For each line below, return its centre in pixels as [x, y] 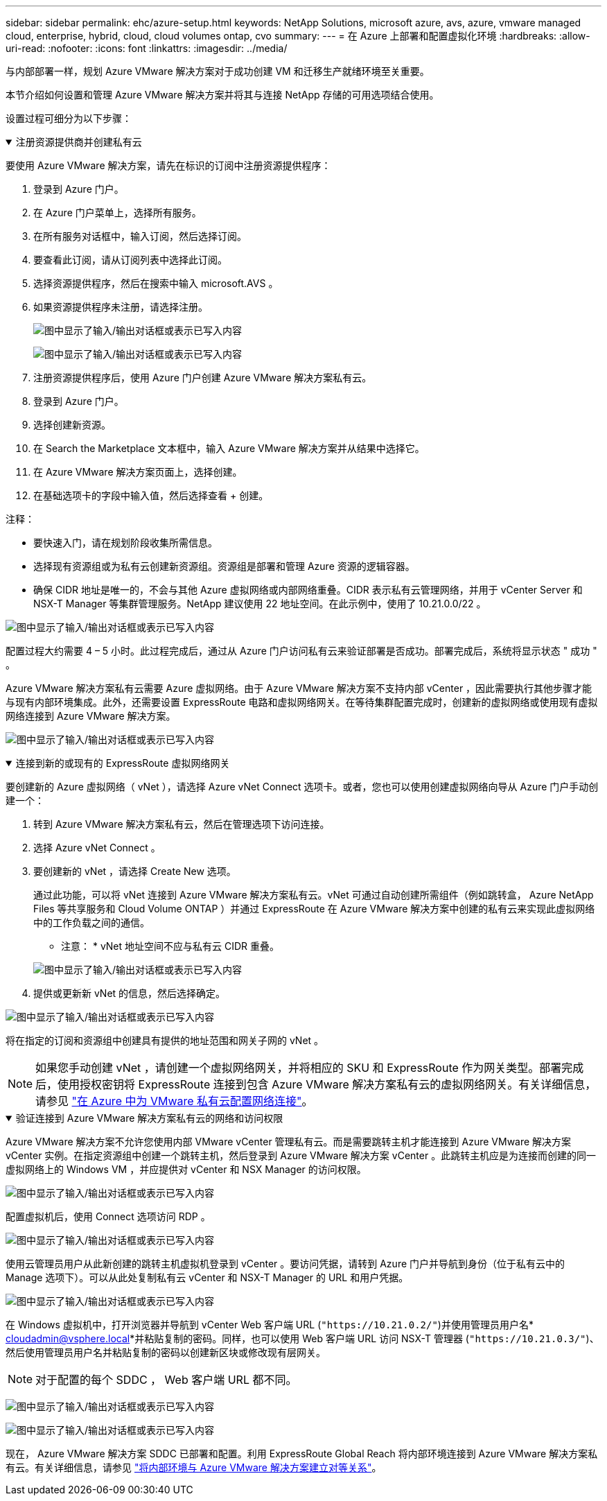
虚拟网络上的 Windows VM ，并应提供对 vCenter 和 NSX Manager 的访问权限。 [186, 1169]
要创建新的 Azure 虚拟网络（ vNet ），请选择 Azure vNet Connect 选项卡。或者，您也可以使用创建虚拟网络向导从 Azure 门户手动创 [302, 787]
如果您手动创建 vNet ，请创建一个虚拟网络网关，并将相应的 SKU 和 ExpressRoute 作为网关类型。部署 [299, 1068]
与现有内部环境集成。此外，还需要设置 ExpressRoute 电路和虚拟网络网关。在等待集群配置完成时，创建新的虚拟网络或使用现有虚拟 [302, 702]
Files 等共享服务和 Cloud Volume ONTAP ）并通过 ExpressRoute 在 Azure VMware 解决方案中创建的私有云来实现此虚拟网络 [314, 909]
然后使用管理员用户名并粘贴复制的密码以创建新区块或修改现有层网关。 [166, 1352]
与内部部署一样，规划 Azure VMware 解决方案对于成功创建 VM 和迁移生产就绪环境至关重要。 [218, 71]
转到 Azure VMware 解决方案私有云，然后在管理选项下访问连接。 [182, 824]
